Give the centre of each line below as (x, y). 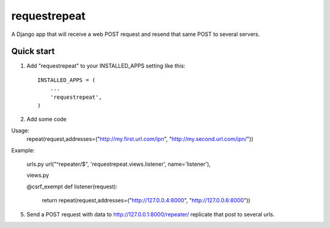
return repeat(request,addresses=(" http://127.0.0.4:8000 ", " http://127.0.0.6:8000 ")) (146, 201)
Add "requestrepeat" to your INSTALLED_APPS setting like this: (106, 66)
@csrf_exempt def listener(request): (72, 187)
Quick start (33, 52)
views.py (38, 175)
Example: (23, 150)
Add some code (47, 119)
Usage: (20, 130)
